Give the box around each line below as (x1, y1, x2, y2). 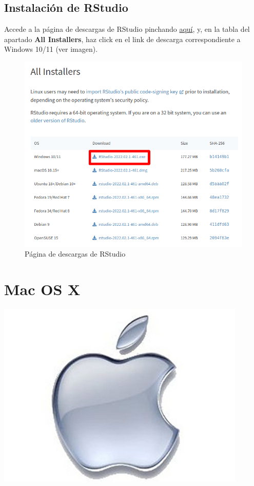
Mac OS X (4, 279, 81, 300)
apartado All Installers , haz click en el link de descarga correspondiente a (4, 33, 241, 44)
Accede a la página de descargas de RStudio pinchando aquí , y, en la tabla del (4, 24, 250, 34)
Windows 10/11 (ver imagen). (4, 44, 98, 54)
